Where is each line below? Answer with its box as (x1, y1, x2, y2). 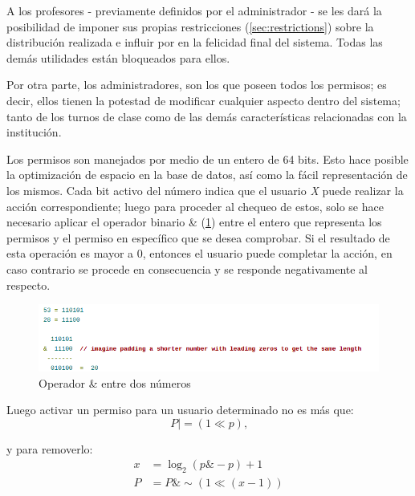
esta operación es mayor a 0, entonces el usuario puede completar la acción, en (6, 245, 393, 262)
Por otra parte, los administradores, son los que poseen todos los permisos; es (6, 76, 387, 93)
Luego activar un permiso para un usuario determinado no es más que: (6, 401, 354, 418)
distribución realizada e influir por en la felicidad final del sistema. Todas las (6, 34, 383, 51)
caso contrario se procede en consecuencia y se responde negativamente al (6, 260, 368, 277)
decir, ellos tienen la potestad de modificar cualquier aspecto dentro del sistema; (6, 91, 401, 108)
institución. (6, 124, 62, 140)
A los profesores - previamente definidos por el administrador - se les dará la (6, 2, 382, 18)
